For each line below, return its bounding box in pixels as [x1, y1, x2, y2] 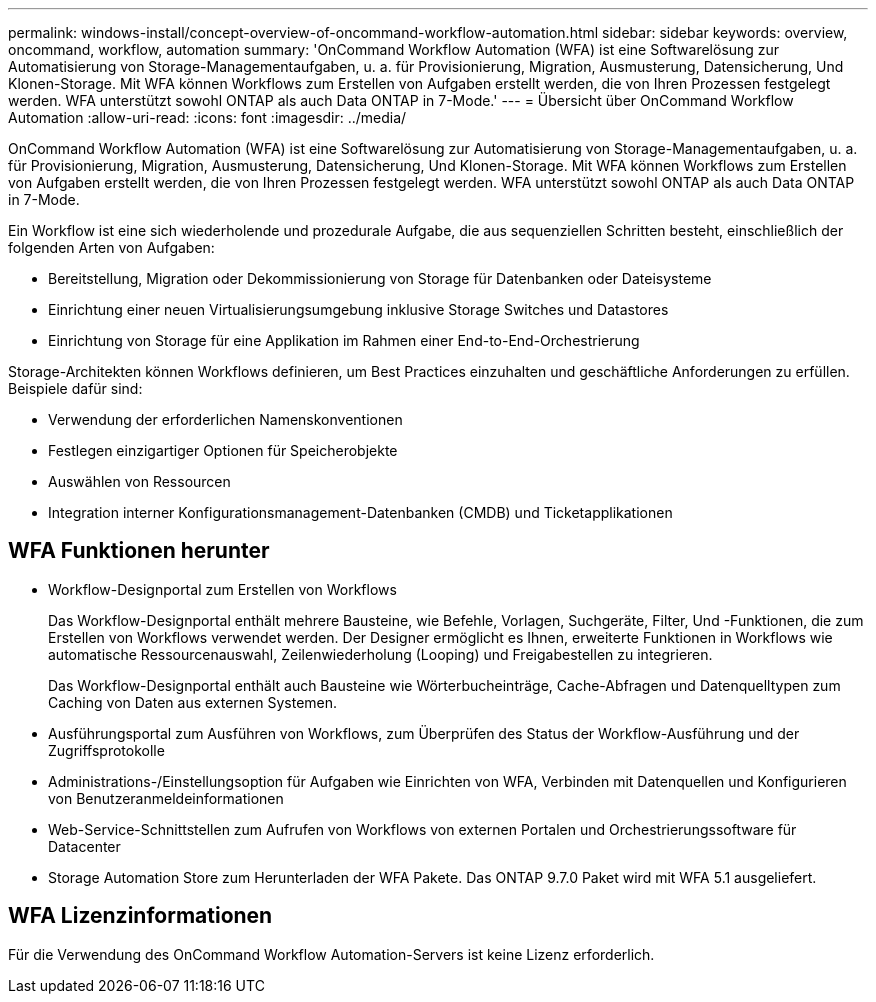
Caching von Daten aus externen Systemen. [48, 693, 338, 711]
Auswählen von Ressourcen [48, 473, 231, 490]
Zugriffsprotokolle [48, 741, 165, 759]
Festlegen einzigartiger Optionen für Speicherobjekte [48, 442, 398, 459]
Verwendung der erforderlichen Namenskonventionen [48, 411, 403, 428]
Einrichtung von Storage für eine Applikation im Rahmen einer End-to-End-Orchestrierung [48, 332, 640, 349]
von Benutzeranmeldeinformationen [48, 789, 284, 807]
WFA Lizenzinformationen [8, 903, 273, 929]
